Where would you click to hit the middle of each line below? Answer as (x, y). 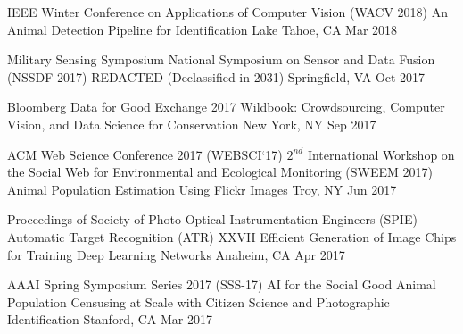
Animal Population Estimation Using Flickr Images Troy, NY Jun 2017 (202, 189)
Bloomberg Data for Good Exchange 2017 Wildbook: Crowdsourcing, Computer (226, 107)
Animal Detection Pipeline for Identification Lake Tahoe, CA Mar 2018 (203, 29)
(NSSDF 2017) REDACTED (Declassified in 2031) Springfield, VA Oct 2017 (216, 76)
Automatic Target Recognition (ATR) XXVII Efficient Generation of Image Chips (232, 236)
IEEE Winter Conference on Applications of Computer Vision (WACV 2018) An (228, 12)
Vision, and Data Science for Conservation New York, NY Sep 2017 (192, 124)
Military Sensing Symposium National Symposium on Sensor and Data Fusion (221, 59)
